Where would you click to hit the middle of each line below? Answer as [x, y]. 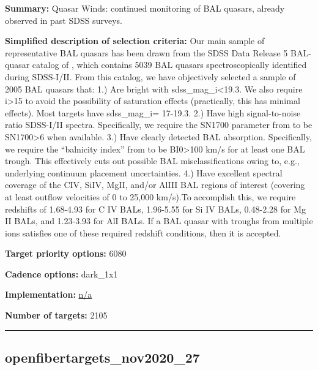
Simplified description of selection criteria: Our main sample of [135, 41]
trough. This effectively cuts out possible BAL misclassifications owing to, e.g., [152, 161]
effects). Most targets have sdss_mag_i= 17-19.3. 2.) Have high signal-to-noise [153, 112]
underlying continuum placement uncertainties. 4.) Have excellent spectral [144, 172]
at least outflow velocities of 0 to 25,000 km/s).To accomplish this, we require [150, 196]
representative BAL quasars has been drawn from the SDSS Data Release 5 [146, 52]
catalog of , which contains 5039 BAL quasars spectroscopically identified [169, 65]
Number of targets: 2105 [56, 315]
